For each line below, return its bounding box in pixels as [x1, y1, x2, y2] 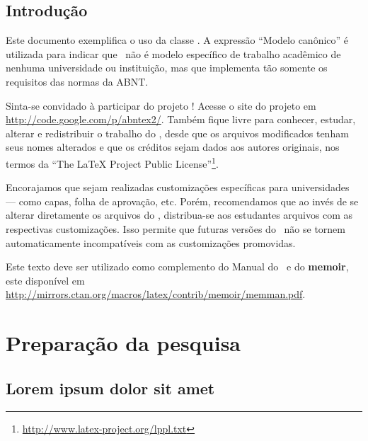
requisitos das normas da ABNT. [6, 74, 149, 88]
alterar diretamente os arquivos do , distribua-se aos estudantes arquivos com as [6, 207, 353, 222]
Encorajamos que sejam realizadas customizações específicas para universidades [6, 180, 350, 195]
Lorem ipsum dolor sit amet [6, 377, 215, 399]
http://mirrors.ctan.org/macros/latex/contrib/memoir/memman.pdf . [6, 287, 306, 302]
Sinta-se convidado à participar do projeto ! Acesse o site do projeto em [6, 98, 316, 113]
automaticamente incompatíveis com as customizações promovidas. [6, 235, 296, 250]
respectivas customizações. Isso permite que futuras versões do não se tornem [6, 221, 345, 236]
